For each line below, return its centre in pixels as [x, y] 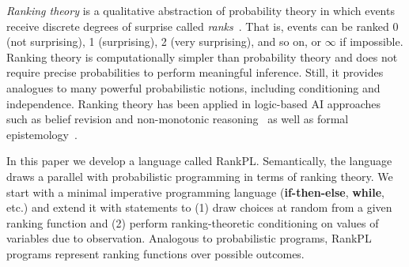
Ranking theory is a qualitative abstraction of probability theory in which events [201, 10]
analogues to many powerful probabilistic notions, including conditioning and [193, 87]
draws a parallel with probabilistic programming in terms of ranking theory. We [200, 176]
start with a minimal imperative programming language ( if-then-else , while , [195, 192]
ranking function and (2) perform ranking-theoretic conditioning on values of [193, 222]
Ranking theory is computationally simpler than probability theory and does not [202, 56]
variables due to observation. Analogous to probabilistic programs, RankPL [189, 238]
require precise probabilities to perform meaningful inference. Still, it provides [195, 72]
